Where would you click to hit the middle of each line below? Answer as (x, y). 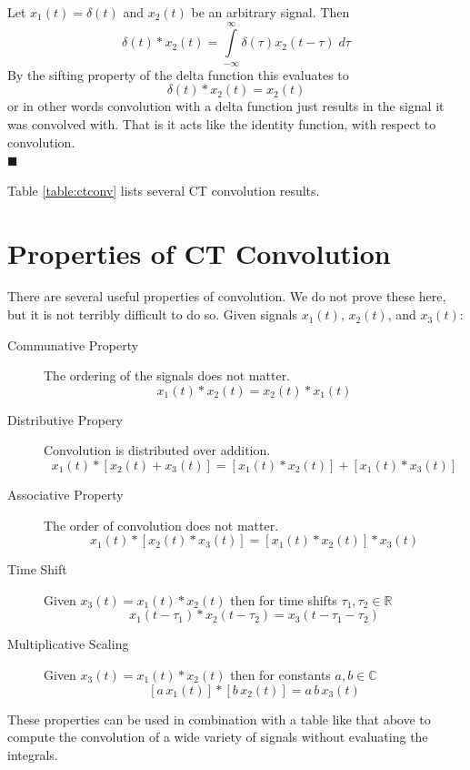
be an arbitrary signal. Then (270, 12)
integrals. (33, 754)
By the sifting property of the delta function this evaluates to (178, 74)
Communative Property (73, 344)
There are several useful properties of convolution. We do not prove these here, (227, 296)
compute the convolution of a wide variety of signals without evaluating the (218, 737)
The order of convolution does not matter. (161, 525)
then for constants (280, 674)
